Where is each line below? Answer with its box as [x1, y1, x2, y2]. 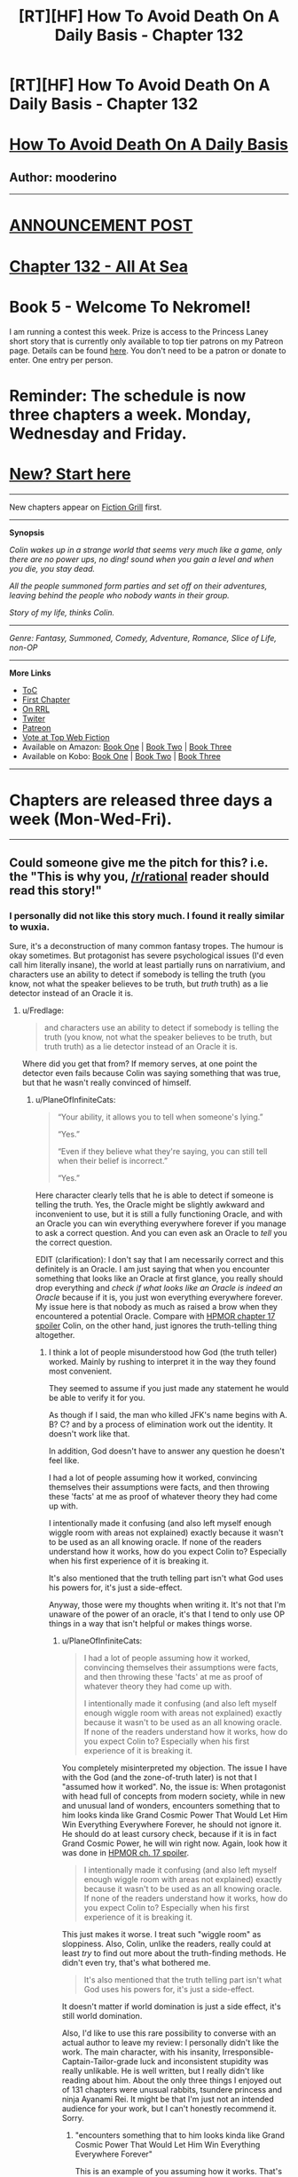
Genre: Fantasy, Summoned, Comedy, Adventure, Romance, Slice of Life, [9, 632, 278, 643]
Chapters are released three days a [9, 790, 273, 810]
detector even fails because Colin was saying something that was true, [21, 1068, 281, 1079]
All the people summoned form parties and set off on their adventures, [9, 580, 268, 591]
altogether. [35, 1330, 75, 1341]
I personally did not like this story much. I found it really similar [9, 909, 286, 922]
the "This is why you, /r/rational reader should [9, 868, 270, 884]
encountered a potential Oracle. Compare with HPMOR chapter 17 [35, 1311, 276, 1322]
